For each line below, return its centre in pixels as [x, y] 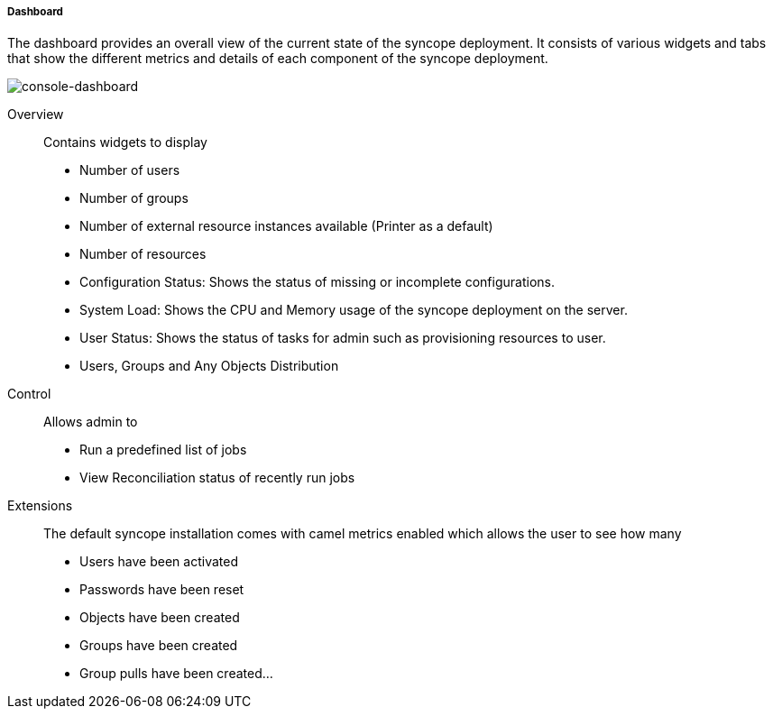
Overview [36, 115]
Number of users [130, 170]
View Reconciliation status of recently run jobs [217, 478]
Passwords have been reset [162, 590]
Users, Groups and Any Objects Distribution [209, 366]
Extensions [40, 506]
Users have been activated [159, 562]
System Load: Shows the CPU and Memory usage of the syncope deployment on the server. [354, 310]
